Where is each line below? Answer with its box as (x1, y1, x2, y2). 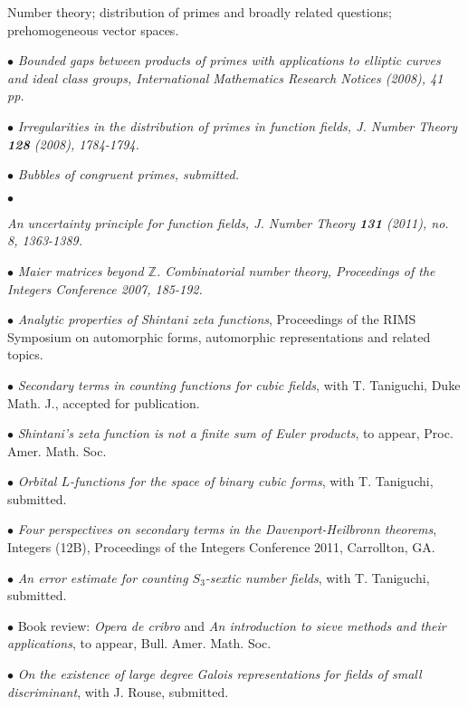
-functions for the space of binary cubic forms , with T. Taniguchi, (70, 472, 434, 491)
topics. (7, 345, 43, 364)
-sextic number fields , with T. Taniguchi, (205, 568, 430, 587)
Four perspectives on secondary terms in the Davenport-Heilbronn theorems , (17, 520, 437, 539)
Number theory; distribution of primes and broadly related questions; (7, 3, 392, 21)
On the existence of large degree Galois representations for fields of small (17, 664, 422, 683)
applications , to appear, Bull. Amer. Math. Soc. (7, 634, 272, 653)
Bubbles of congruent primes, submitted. (17, 165, 239, 184)
